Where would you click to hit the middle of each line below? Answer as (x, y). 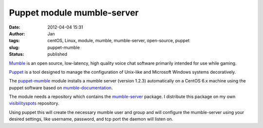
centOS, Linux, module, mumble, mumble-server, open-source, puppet (119, 41)
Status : (17, 54)
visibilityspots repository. (34, 103)
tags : (14, 41)
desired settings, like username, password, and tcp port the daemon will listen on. (91, 119)
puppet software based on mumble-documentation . (61, 88)
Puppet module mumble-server (74, 13)
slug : (14, 47)
